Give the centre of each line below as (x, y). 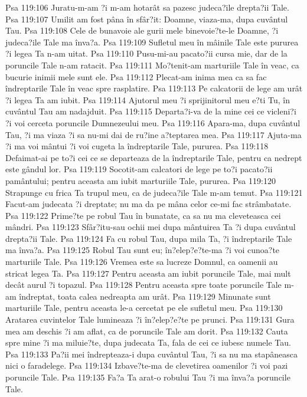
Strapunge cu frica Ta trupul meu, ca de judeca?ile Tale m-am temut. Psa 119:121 (154, 192)
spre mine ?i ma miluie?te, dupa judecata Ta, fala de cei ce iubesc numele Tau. (148, 342)
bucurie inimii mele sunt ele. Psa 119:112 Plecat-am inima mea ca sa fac (136, 76)
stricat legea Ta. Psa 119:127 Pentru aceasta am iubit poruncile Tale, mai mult (148, 273)
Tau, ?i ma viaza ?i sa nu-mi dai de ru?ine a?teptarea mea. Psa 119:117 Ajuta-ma (153, 134)
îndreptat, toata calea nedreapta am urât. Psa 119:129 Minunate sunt (145, 296)
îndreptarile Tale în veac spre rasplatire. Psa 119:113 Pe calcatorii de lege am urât (154, 88)
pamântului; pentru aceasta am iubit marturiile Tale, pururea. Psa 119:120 (141, 180)
